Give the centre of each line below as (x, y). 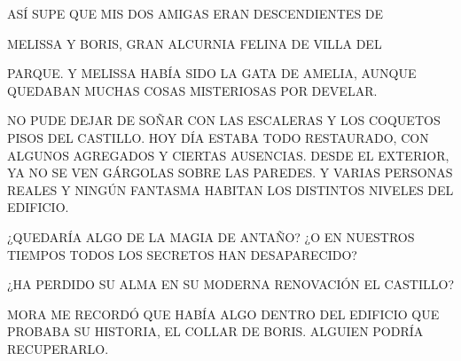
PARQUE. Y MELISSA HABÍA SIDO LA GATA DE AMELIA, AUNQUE (212, 73)
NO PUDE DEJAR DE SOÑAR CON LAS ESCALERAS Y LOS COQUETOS (224, 120)
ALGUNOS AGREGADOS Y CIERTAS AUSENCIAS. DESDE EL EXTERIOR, (228, 155)
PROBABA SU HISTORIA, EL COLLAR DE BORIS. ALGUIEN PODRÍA (215, 331)
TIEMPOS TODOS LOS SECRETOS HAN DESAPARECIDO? (182, 254)
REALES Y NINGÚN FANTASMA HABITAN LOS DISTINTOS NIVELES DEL (230, 189)
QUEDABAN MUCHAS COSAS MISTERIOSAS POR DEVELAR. (192, 90)
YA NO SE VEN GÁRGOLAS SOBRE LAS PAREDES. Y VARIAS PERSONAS (230, 173)
